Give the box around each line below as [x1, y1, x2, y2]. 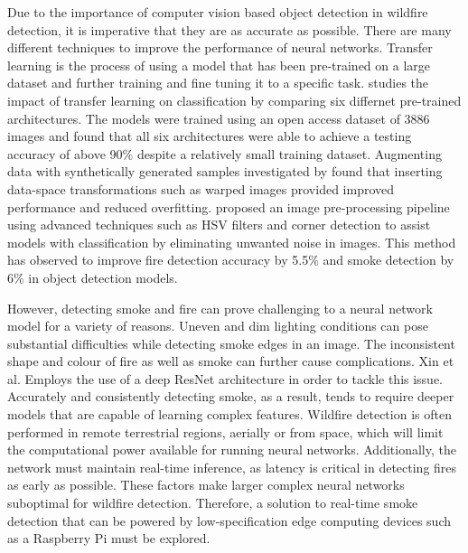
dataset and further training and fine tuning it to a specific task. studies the [7, 73, 429, 92]
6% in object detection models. [7, 267, 178, 286]
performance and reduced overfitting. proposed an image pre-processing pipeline [7, 197, 450, 216]
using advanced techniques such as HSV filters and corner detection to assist [7, 215, 431, 234]
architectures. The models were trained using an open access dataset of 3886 [7, 108, 430, 127]
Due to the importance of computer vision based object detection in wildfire [7, 3, 428, 21]
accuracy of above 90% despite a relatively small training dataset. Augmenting [7, 144, 442, 163]
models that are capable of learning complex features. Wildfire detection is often [7, 405, 452, 424]
